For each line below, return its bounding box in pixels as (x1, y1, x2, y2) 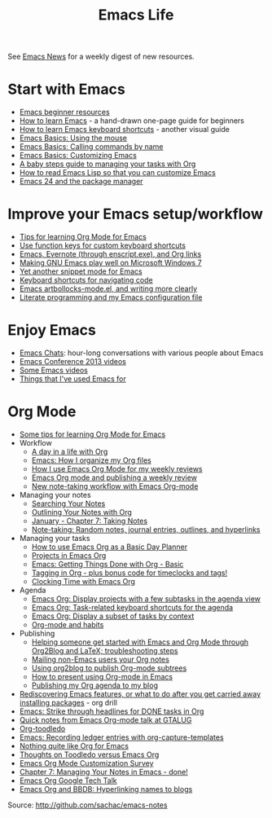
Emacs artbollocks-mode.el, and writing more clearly (19, 284, 198, 294)
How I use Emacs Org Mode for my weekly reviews (31, 464, 203, 473)
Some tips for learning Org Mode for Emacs (19, 429, 166, 439)
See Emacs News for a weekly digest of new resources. (7, 51, 195, 62)
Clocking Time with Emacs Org (31, 576, 136, 586)
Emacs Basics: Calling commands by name (19, 142, 164, 152)
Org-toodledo (19, 723, 66, 733)
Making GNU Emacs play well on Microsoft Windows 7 (19, 258, 202, 268)
